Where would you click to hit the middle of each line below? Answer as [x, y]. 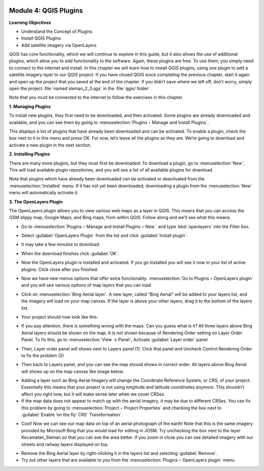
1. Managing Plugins [30, 106]
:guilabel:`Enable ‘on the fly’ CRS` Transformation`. [72, 415]
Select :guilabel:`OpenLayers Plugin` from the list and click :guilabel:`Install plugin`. [104, 236]
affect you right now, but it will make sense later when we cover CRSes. [93, 394]
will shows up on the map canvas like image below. [73, 371]
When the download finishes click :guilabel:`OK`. [70, 253]
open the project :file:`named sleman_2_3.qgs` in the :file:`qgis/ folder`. [80, 89]
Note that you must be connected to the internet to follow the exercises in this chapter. [96, 98]
